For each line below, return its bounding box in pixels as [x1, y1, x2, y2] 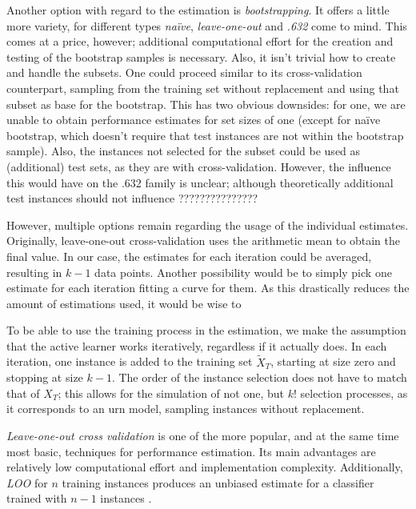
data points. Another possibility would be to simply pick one [94, 263, 392, 280]
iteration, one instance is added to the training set [6, 353, 253, 370]
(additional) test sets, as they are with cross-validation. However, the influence [6, 158, 391, 174]
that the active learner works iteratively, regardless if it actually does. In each [6, 337, 387, 354]
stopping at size [6, 369, 83, 386]
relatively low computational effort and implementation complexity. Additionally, [6, 459, 403, 475]
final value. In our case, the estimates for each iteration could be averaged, [6, 247, 372, 264]
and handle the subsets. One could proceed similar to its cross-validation [6, 64, 362, 81]
